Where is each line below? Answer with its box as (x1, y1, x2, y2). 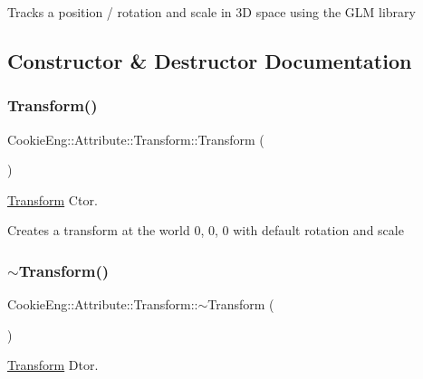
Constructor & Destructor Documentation (7, 46, 412, 74)
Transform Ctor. (7, 190, 98, 209)
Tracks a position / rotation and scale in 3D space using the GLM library (7, 3, 416, 21)
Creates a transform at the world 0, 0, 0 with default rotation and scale (7, 221, 404, 240)
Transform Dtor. (7, 355, 99, 374)
